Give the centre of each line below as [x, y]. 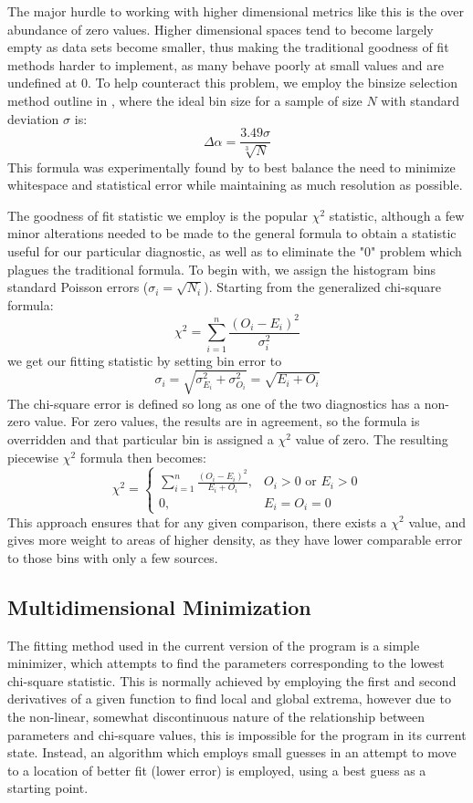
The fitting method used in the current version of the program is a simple [214, 645]
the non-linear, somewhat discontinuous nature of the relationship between [216, 716]
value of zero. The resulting [372, 438]
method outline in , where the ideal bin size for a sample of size [185, 100]
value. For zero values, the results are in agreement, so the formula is [227, 421]
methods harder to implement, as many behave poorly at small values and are [226, 64]
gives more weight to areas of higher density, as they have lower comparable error [235, 540]
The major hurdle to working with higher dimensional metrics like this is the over [236, 11]
